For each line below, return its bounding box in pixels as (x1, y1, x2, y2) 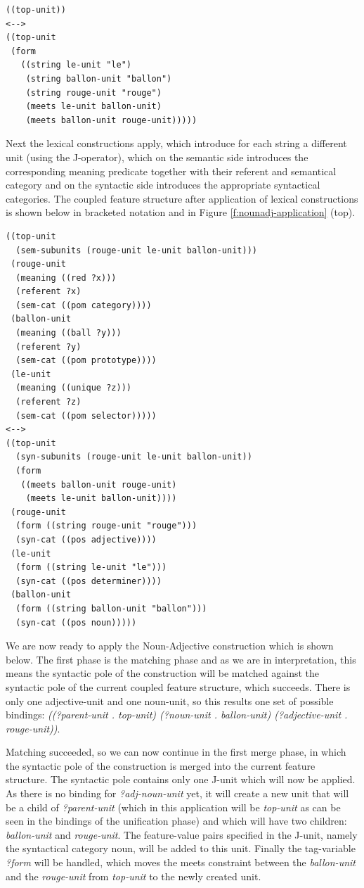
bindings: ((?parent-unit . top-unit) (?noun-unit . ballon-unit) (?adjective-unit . (6, 707, 348, 722)
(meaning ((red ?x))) (15, 272, 117, 283)
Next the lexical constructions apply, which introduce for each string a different (6, 136, 347, 151)
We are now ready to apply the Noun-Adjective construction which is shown (6, 638, 334, 653)
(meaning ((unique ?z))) (15, 383, 131, 393)
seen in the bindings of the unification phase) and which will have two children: (6, 813, 347, 828)
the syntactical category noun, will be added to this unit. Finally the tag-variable (6, 841, 356, 856)
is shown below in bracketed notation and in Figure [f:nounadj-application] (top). (6, 205, 356, 220)
